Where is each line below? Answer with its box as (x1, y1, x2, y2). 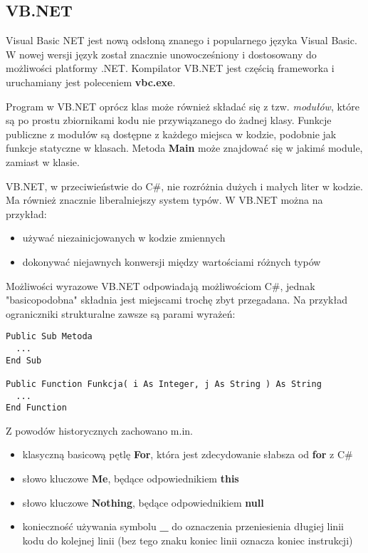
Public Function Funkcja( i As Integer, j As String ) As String (6, 378, 322, 389)
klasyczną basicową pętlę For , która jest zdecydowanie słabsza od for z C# (22, 447, 353, 462)
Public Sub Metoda (6, 331, 93, 342)
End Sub (6, 355, 42, 366)
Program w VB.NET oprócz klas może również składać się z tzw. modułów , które (6, 98, 360, 113)
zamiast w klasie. (6, 154, 80, 169)
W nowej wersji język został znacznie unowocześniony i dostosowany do (6, 46, 317, 61)
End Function (6, 403, 67, 413)
